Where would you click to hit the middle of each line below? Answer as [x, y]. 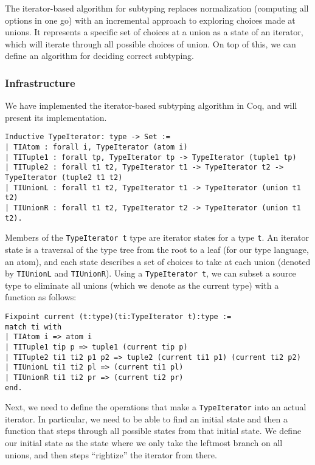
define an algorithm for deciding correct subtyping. [99, 56]
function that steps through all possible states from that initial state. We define [153, 431]
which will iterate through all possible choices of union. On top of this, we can [151, 43]
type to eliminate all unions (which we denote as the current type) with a [142, 285]
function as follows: [41, 297]
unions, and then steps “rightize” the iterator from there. [111, 454]
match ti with [33, 327]
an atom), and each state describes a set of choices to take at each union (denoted [158, 261]
